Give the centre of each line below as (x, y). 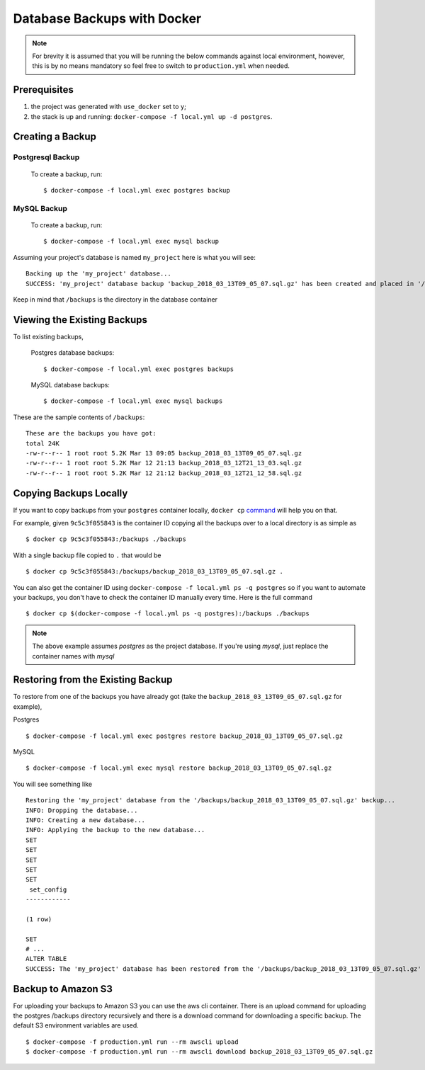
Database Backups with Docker (107, 18)
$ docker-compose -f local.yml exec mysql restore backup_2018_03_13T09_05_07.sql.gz (179, 768)
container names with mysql (73, 656)
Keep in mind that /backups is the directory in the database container (115, 299)
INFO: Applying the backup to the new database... (115, 830)
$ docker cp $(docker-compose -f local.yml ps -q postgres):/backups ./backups (168, 614)
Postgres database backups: (73, 353)
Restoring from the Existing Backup (93, 680)
